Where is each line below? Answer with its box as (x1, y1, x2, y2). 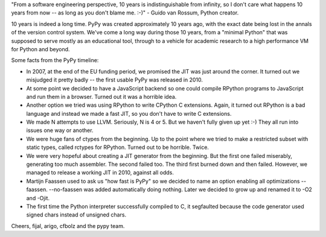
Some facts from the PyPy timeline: (11, 57, 99, 64)
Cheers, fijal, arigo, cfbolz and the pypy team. (11, 222, 125, 229)
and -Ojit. (26, 194, 50, 201)
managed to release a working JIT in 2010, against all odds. (26, 169, 174, 176)
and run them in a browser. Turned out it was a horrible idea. (26, 93, 177, 100)
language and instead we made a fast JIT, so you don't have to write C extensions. (26, 110, 232, 117)
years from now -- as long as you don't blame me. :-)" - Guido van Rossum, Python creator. (11, 9, 239, 16)
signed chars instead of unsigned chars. (26, 211, 127, 218)
